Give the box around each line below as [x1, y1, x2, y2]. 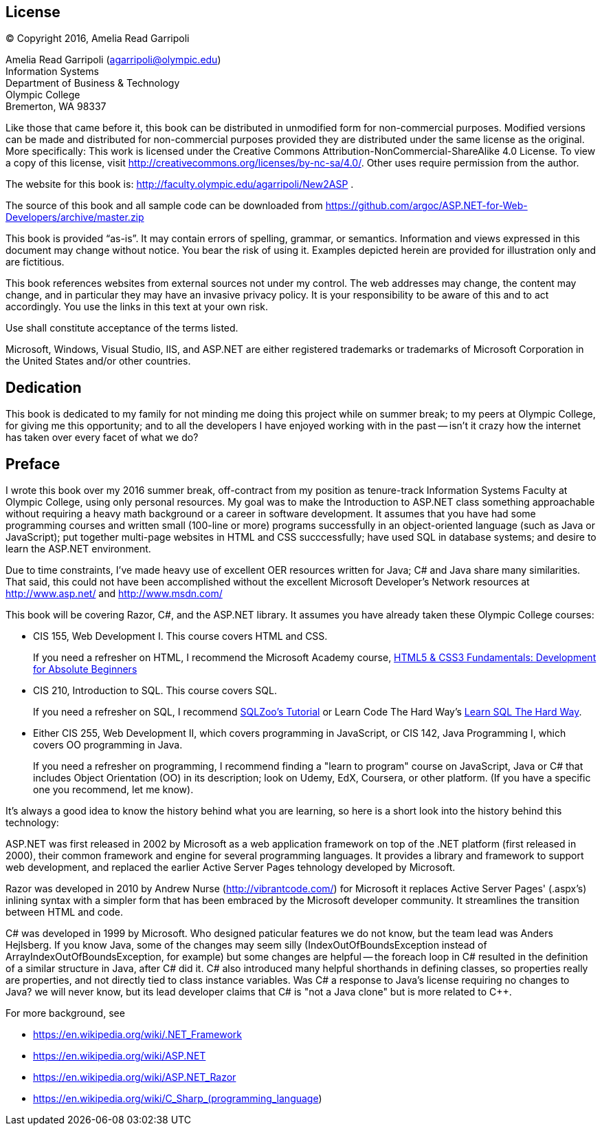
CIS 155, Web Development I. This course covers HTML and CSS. [33, 630, 328, 643]
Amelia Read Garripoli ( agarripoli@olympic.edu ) [5, 54, 221, 66]
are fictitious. [5, 256, 65, 268]
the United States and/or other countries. [5, 355, 191, 367]
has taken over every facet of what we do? [5, 431, 199, 444]
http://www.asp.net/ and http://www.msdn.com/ [5, 588, 223, 600]
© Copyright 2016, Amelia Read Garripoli [5, 32, 190, 45]
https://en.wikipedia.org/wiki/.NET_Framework [33, 1028, 243, 1041]
